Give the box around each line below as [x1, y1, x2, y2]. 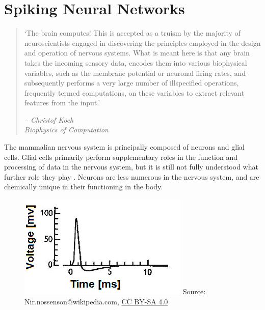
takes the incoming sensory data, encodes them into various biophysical [24, 57, 247, 68]
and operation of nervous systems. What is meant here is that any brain [24, 47, 250, 58]
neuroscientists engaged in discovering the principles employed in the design [24, 37, 261, 48]
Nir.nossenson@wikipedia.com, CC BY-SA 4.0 [24, 296, 168, 306]
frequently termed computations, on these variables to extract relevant [24, 87, 245, 98]
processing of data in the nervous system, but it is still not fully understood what [4, 161, 258, 172]
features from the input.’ [24, 97, 100, 108]
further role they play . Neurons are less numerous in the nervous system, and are [4, 171, 259, 182]
